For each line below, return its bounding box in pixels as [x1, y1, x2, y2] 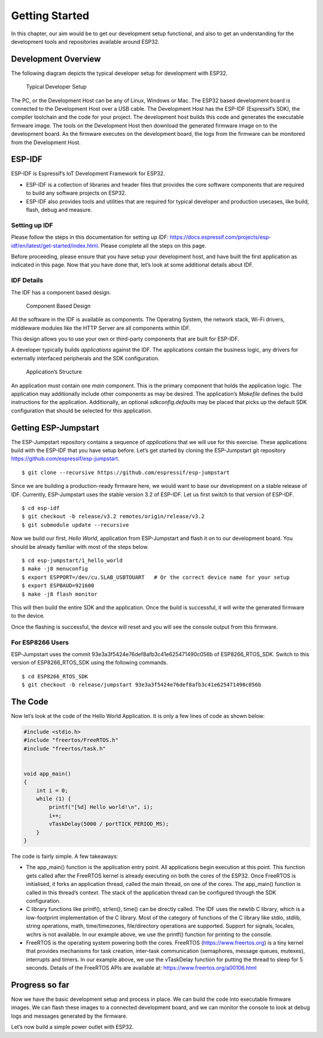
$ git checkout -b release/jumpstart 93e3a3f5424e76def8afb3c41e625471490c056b [22, 681, 261, 688]
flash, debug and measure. [26, 207, 93, 214]
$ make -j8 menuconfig [22, 566, 89, 572]
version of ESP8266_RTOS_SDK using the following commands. [11, 659, 168, 666]
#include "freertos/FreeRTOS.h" [23, 737, 119, 743]
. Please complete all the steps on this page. [97, 242, 206, 249]
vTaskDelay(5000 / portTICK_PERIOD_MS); [48, 821, 169, 827]
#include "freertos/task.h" [23, 745, 106, 752]
